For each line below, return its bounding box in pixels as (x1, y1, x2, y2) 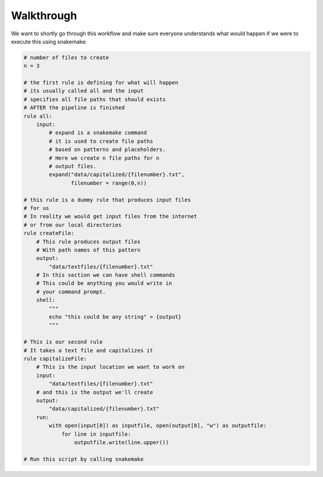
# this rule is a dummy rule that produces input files (23, 196, 191, 203)
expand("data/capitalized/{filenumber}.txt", (48, 171, 185, 178)
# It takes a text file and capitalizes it (23, 347, 154, 354)
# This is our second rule (23, 338, 103, 345)
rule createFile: (23, 230, 75, 237)
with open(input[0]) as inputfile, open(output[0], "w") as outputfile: (48, 422, 267, 429)
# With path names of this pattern (36, 246, 141, 253)
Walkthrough (11, 9, 77, 22)
